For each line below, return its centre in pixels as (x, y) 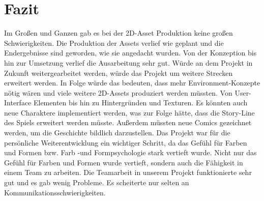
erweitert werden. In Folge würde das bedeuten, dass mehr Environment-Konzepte (132, 83)
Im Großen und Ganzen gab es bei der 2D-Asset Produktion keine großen (119, 33)
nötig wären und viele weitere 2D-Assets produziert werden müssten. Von (118, 92)
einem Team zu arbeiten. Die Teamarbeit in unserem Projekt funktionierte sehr (128, 172)
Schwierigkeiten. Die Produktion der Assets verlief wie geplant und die (114, 42)
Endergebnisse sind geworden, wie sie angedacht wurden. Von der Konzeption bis (130, 53)
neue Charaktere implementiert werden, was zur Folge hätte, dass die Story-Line (129, 112)
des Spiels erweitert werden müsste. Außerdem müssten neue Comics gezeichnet (128, 122)
